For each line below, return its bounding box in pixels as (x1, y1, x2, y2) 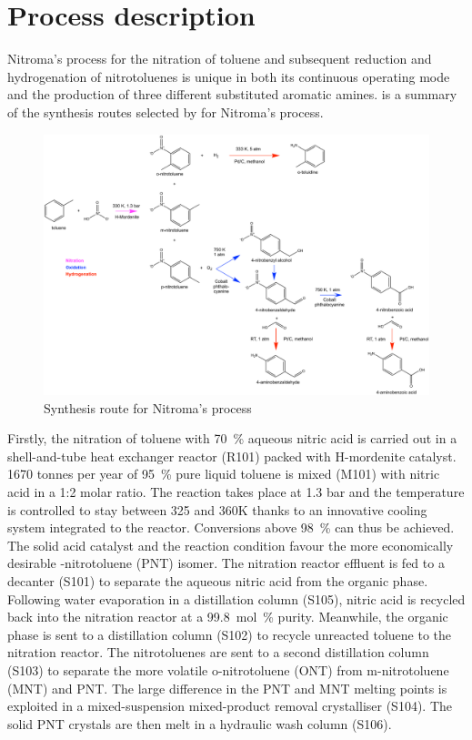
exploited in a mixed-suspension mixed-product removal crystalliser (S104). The (7, 696, 452, 715)
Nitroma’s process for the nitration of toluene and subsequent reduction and (7, 49, 432, 68)
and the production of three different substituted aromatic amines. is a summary (7, 85, 457, 104)
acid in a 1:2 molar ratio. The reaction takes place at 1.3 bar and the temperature (7, 482, 465, 501)
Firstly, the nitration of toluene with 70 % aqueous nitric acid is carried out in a (7, 429, 457, 448)
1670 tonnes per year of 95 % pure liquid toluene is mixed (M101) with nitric (7, 464, 440, 483)
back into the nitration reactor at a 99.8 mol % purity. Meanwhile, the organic (7, 607, 448, 626)
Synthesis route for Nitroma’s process (44, 398, 252, 417)
